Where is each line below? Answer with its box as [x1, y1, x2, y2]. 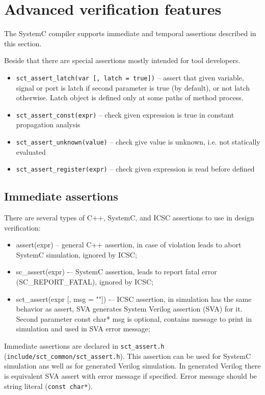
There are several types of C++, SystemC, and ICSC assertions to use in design [4, 212, 254, 223]
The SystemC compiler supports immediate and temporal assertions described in [4, 28, 256, 39]
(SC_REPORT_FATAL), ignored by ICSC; [16, 276, 153, 287]
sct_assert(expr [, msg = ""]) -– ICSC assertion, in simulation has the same [16, 293, 252, 304]
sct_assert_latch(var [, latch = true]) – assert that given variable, [16, 72, 244, 82]
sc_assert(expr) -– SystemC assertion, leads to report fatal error [16, 266, 217, 277]
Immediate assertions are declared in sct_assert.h [4, 341, 165, 351]
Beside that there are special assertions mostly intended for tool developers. [4, 55, 241, 66]
